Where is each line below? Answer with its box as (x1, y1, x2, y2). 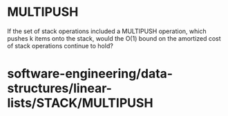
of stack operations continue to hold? (7, 41, 114, 50)
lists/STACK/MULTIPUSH (7, 95, 153, 111)
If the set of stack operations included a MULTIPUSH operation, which (7, 27, 207, 35)
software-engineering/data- (7, 66, 173, 81)
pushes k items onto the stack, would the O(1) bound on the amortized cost (7, 34, 221, 42)
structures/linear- (7, 81, 113, 97)
